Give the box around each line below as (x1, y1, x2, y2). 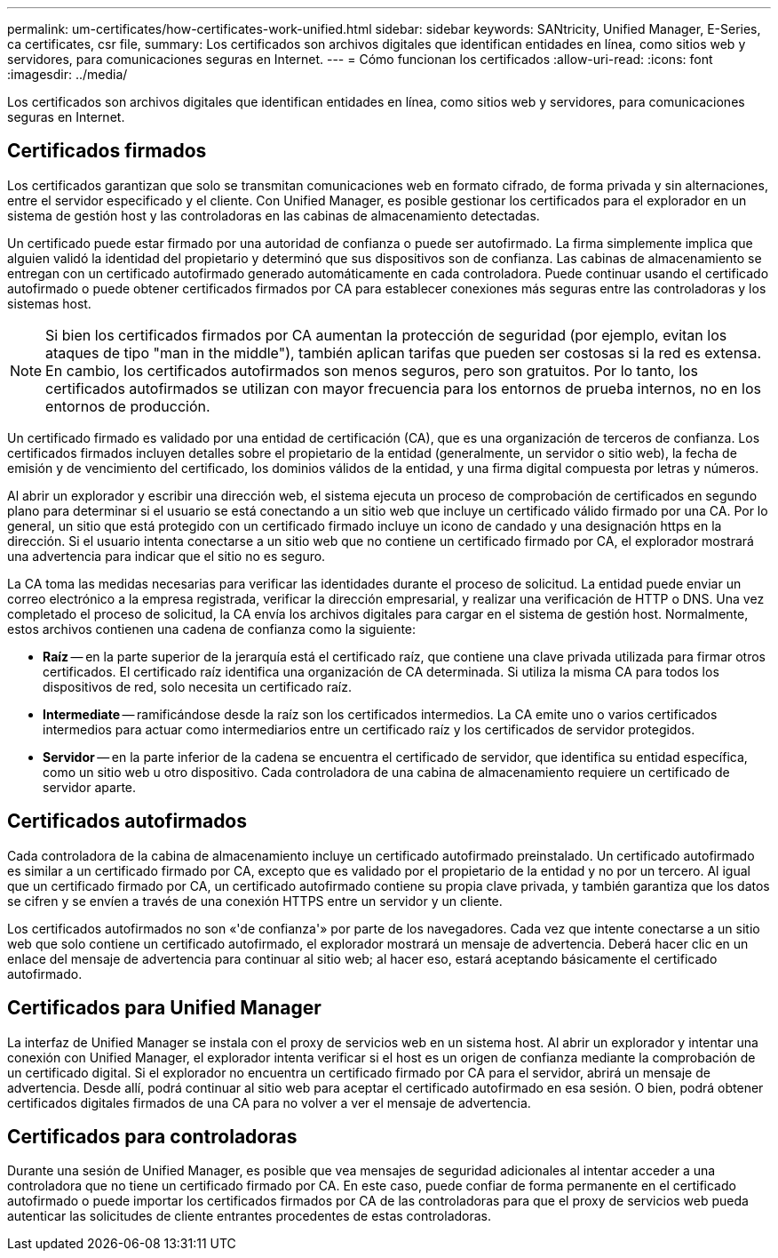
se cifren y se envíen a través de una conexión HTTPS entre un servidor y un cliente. (7, 893, 503, 909)
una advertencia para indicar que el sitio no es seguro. (7, 548, 326, 564)
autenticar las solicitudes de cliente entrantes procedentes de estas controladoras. (7, 1208, 492, 1224)
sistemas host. (7, 295, 91, 311)
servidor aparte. (43, 779, 137, 795)
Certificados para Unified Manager (7, 997, 322, 1020)
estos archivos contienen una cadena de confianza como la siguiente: (7, 621, 417, 637)
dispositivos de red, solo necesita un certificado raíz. (43, 678, 352, 694)
